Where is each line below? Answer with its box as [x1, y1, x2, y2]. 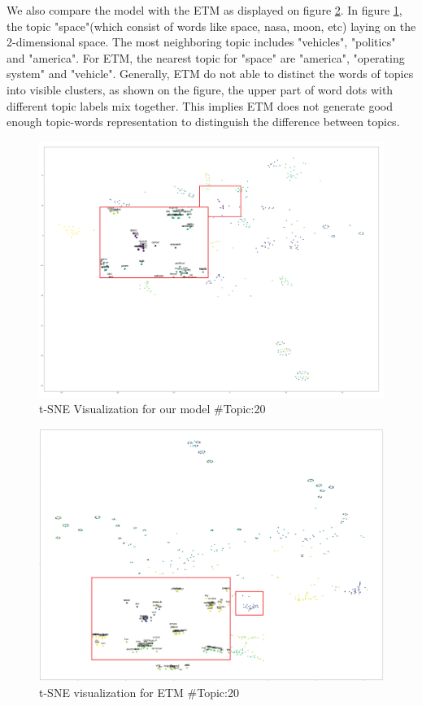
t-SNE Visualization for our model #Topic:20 [39, 400, 266, 417]
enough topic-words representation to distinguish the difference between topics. [7, 113, 400, 130]
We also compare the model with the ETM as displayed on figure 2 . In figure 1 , [7, 2, 402, 18]
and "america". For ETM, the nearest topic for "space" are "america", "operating [7, 49, 405, 66]
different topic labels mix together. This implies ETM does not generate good [7, 97, 394, 114]
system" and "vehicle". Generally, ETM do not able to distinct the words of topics [7, 65, 414, 82]
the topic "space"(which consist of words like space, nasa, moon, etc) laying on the [7, 17, 416, 34]
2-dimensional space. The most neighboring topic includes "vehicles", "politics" [7, 33, 396, 50]
